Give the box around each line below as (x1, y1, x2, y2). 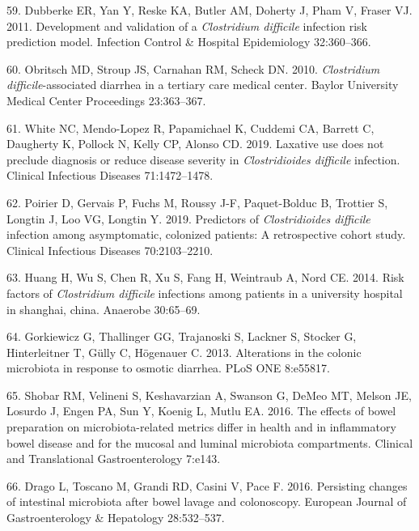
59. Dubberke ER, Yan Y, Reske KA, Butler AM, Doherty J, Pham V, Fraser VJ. (6, 2, 413, 18)
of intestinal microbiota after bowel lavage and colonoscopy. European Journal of (6, 493, 407, 510)
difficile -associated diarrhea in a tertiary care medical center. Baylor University (6, 76, 399, 93)
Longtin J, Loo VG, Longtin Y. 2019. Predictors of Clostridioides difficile (6, 210, 370, 227)
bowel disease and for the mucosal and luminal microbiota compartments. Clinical (6, 434, 413, 451)
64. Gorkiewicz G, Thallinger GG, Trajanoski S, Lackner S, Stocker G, (6, 328, 357, 345)
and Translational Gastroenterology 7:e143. (6, 450, 221, 467)
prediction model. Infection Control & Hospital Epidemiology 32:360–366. (6, 33, 371, 50)
